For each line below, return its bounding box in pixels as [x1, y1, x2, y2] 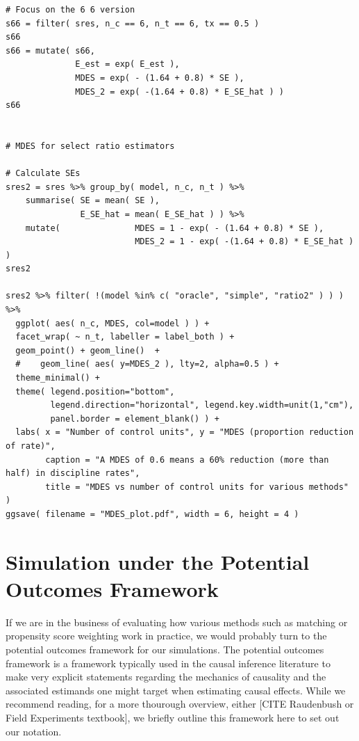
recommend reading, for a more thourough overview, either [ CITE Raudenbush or [6, 696, 354, 711]
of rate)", [6, 441, 56, 451]
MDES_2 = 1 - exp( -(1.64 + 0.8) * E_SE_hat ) [135, 237, 354, 247]
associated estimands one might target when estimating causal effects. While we [6, 683, 346, 697]
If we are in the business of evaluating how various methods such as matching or [6, 614, 348, 629]
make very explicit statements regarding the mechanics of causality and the [6, 669, 326, 684]
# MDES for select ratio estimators [6, 141, 175, 151]
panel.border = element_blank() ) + [50, 413, 219, 424]
